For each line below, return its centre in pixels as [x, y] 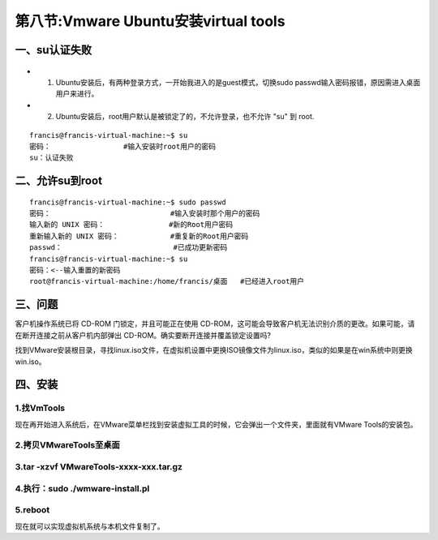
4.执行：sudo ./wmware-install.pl [82, 488]
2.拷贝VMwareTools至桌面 [68, 445]
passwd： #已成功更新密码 [129, 248]
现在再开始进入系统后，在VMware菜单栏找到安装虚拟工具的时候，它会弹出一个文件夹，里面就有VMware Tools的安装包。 [216, 424]
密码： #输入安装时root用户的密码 [123, 146]
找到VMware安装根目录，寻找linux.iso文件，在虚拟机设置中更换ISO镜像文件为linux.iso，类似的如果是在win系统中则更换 [214, 350]
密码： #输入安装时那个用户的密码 [145, 214]
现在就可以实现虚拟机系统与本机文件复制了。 [90, 526]
